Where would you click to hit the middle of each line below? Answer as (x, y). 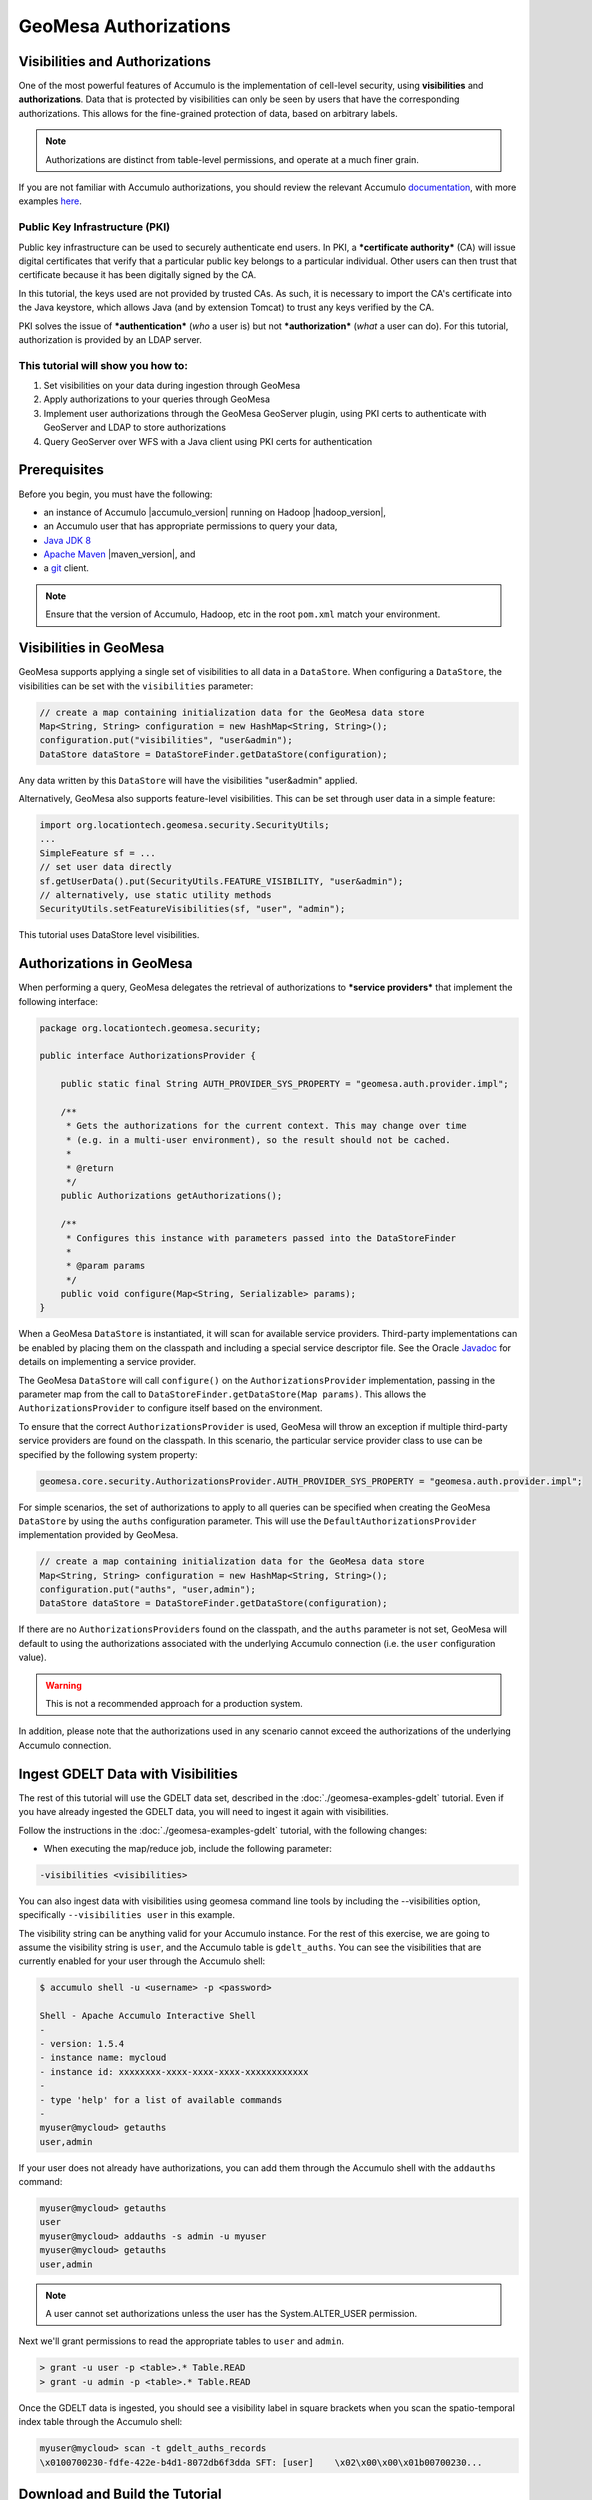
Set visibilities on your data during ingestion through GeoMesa (172, 386)
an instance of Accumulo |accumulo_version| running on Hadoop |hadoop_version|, (215, 512)
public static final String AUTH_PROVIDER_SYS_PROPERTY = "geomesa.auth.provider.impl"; (284, 1084)
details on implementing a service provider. (107, 1362)
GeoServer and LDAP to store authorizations (135, 427)
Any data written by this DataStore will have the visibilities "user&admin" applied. (188, 780)
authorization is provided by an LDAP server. (110, 339)
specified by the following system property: (108, 1454)
